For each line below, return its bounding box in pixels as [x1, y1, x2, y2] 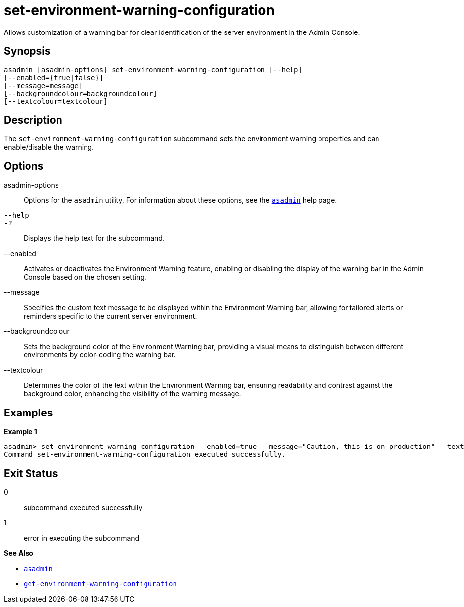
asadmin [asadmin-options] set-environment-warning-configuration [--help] [4, 65, 302, 74]
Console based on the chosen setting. [24, 273, 146, 282]
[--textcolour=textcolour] [4, 97, 108, 105]
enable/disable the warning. [4, 143, 94, 152]
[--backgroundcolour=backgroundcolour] [4, 89, 157, 97]
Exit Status [4, 467, 58, 479]
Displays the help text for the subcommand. [24, 234, 165, 243]
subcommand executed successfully [24, 503, 143, 511]
